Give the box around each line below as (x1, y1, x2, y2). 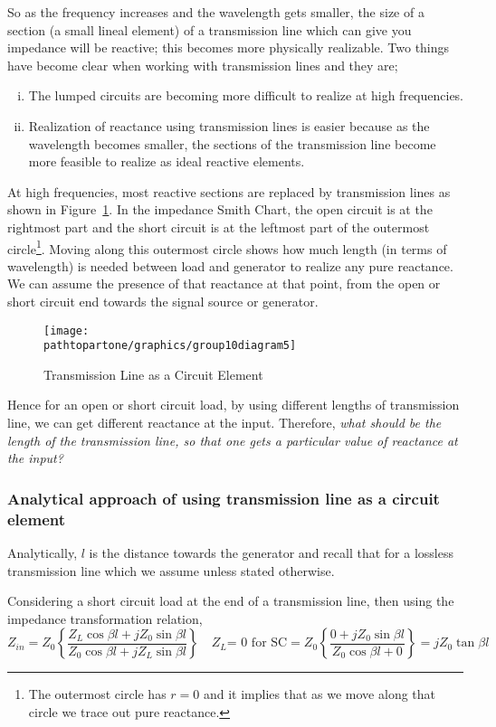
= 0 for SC (226, 637, 288, 650)
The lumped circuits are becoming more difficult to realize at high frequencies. (28, 86, 464, 105)
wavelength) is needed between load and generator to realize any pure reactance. (7, 256, 453, 275)
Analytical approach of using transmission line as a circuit (7, 486, 440, 509)
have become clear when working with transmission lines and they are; (7, 55, 398, 74)
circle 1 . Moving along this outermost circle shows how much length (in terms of (7, 236, 447, 258)
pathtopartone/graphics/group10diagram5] (43, 339, 297, 353)
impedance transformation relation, (7, 609, 203, 628)
